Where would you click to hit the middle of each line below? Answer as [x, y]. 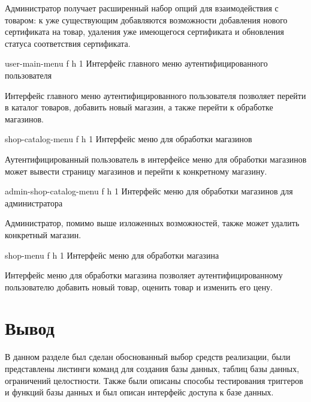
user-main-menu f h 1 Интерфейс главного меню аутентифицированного [136, 63]
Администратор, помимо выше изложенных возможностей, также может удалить [152, 223]
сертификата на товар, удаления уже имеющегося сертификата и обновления [144, 31]
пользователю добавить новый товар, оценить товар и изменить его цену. [139, 286]
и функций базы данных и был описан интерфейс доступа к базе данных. [139, 392]
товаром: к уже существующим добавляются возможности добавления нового [146, 19]
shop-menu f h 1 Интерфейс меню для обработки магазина [112, 255]
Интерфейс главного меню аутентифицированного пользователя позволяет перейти [155, 95]
